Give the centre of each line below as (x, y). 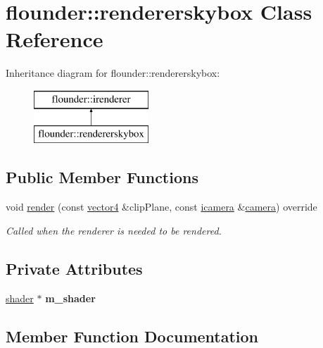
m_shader (70, 298)
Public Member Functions (102, 177)
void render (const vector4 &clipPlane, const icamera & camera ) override (161, 207)
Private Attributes (74, 268)
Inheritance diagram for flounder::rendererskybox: (113, 73)
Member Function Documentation (132, 336)
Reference (55, 39)
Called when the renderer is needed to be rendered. (114, 230)
